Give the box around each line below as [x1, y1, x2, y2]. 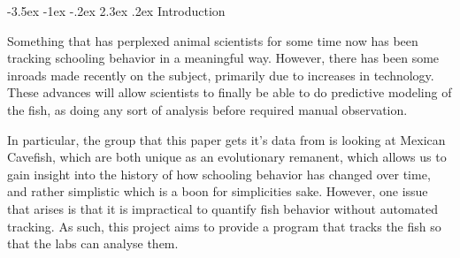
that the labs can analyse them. [7, 234, 179, 253]
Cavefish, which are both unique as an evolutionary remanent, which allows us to [7, 148, 447, 166]
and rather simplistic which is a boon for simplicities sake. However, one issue [7, 182, 428, 201]
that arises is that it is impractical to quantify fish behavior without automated [7, 199, 439, 217]
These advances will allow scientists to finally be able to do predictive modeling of [7, 83, 452, 102]
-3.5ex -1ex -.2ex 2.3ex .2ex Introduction [7, 2, 226, 19]
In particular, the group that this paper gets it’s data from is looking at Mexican [7, 130, 446, 148]
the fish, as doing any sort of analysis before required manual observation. [7, 100, 408, 118]
